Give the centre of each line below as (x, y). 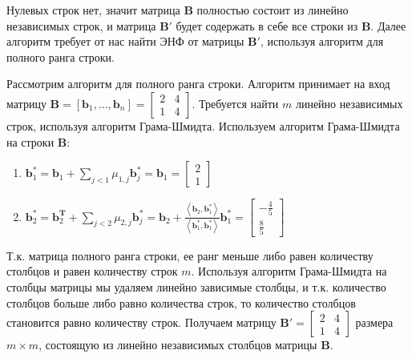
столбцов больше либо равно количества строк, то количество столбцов (181, 302)
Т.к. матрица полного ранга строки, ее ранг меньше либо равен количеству (190, 255)
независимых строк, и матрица (81, 25)
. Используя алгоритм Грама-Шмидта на (289, 271)
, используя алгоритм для (322, 41)
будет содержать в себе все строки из (267, 25)
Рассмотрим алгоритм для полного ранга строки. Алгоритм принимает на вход (198, 84)
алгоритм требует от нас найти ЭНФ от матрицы (125, 41)
